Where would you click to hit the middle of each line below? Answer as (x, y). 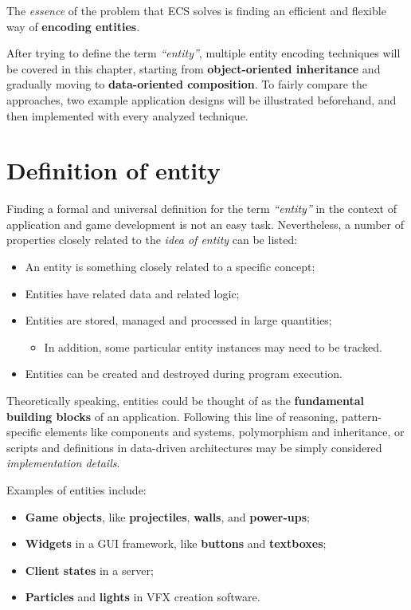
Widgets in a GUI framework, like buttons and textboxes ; (176, 543)
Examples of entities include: (76, 490)
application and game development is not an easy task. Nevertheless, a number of (205, 224)
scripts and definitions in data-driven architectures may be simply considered (194, 447)
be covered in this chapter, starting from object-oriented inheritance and (194, 68)
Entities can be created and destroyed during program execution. (184, 374)
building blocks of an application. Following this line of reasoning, (172, 416)
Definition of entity (114, 170)
